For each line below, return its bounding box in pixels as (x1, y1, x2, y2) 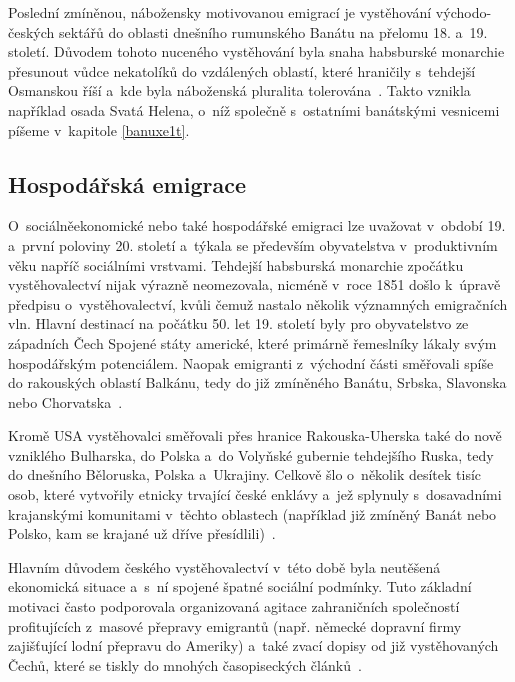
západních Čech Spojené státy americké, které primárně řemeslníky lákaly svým (8, 332, 497, 353)
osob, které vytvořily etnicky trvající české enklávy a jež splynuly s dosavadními (8, 484, 502, 505)
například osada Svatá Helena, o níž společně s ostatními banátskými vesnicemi (8, 99, 500, 120)
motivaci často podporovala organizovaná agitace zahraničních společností (8, 596, 460, 617)
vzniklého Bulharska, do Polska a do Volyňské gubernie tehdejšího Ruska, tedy (8, 444, 494, 465)
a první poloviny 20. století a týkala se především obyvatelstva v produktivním (8, 234, 498, 255)
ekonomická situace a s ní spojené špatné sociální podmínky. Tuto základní (8, 576, 472, 597)
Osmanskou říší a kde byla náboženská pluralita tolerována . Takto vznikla (8, 80, 471, 101)
